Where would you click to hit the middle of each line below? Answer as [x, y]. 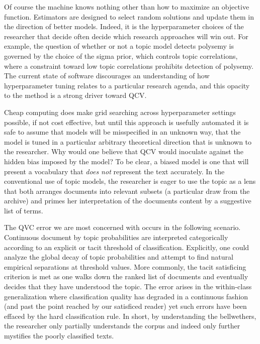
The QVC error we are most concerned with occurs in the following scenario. [122, 227]
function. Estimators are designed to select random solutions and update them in [129, 16]
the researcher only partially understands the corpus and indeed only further [122, 326]
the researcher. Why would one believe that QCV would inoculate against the [124, 151]
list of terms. [24, 210]
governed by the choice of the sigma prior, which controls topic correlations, [121, 55]
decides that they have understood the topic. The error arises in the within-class [128, 286]
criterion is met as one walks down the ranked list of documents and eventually [126, 276]
